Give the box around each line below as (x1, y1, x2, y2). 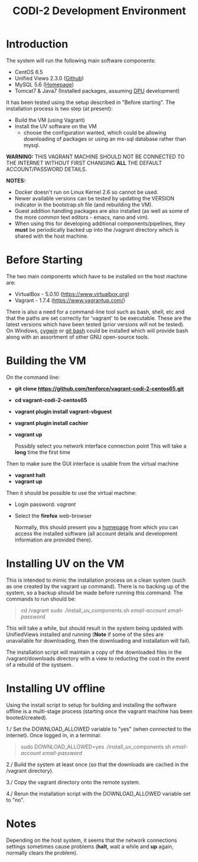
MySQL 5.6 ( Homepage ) (14, 81, 74, 88)
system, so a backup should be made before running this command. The (6, 589, 183, 596)
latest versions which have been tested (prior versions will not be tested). (6, 320, 185, 328)
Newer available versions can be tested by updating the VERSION (14, 195, 174, 202)
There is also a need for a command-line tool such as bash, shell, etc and (6, 308, 185, 315)
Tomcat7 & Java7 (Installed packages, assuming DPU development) (14, 87, 180, 94)
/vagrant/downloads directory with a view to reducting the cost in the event (6, 654, 190, 662)
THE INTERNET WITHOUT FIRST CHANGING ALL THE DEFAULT (6, 159, 163, 166)
